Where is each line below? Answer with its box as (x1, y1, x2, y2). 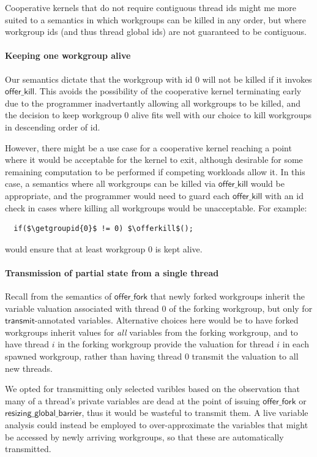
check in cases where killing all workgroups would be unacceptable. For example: (5, 201, 307, 214)
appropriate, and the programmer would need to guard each (5, 189, 230, 202)
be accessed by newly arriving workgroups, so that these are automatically (5, 430, 284, 443)
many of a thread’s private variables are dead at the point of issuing (5, 394, 260, 407)
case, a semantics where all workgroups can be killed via (5, 177, 216, 190)
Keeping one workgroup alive (5, 49, 131, 62)
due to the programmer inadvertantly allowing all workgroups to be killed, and (5, 96, 300, 109)
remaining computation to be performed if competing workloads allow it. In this (5, 165, 305, 178)
